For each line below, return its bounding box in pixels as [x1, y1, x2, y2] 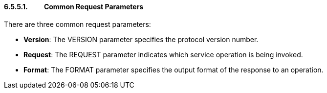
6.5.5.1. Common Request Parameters [4, 2, 144, 11]
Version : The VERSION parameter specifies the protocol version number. [23, 35, 259, 44]
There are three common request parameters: [4, 20, 151, 28]
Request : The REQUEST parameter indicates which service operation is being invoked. [23, 50, 303, 59]
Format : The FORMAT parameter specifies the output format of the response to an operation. [23, 65, 324, 74]
